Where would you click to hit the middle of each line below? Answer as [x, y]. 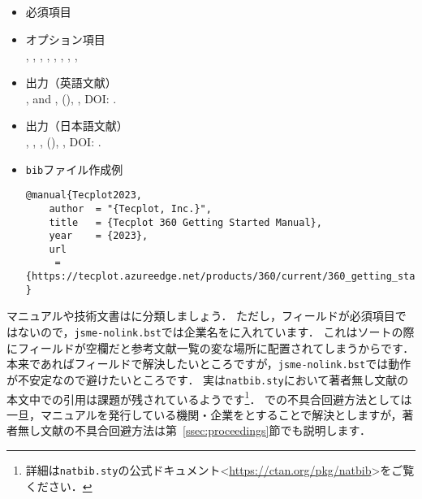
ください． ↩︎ [59, 486]
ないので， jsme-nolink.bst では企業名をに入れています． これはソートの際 [216, 332]
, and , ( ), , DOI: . [71, 98]
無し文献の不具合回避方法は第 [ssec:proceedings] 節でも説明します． [194, 430]
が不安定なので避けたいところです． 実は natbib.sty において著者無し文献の [208, 379]
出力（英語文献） [71, 82]
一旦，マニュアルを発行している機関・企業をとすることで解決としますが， [205, 414]
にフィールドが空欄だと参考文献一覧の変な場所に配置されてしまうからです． [211, 347]
